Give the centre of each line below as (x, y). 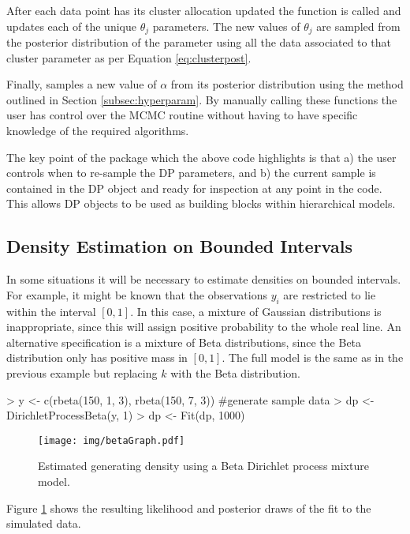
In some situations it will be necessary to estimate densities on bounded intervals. (204, 279)
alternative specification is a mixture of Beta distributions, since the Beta (184, 342)
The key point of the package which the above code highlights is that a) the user (201, 157)
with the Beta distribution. (235, 372)
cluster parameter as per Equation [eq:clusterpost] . (129, 57)
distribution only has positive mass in (97, 357)
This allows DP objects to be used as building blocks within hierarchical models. (201, 203)
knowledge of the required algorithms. (98, 131)
